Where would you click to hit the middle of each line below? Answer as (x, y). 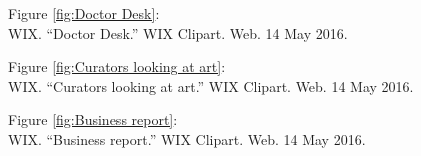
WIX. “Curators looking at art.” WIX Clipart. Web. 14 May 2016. (211, 85)
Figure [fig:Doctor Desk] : (84, 13)
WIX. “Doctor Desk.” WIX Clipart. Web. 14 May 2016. (178, 32)
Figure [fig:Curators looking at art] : (117, 66)
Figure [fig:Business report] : (93, 119)
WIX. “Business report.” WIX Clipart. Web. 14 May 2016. (187, 138)
